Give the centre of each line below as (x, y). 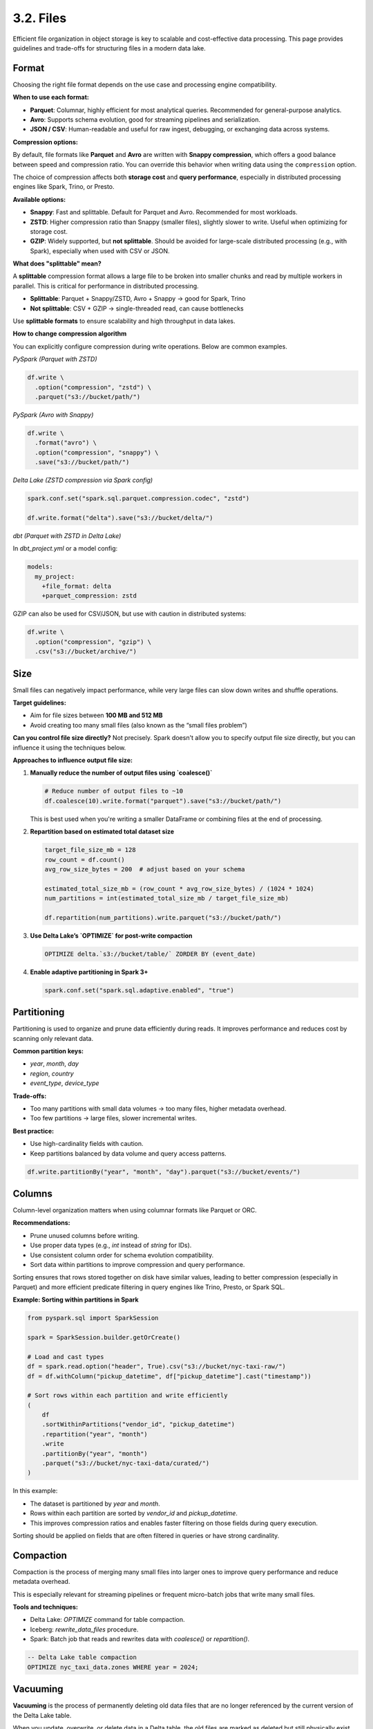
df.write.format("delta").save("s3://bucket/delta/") (120, 518)
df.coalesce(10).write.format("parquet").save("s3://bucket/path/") (163, 801)
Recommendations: (41, 1223)
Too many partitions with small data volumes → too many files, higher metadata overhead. (158, 1109)
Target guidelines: (40, 703)
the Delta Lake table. (42, 1715)
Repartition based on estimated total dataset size (102, 832)
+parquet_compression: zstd (89, 596)
